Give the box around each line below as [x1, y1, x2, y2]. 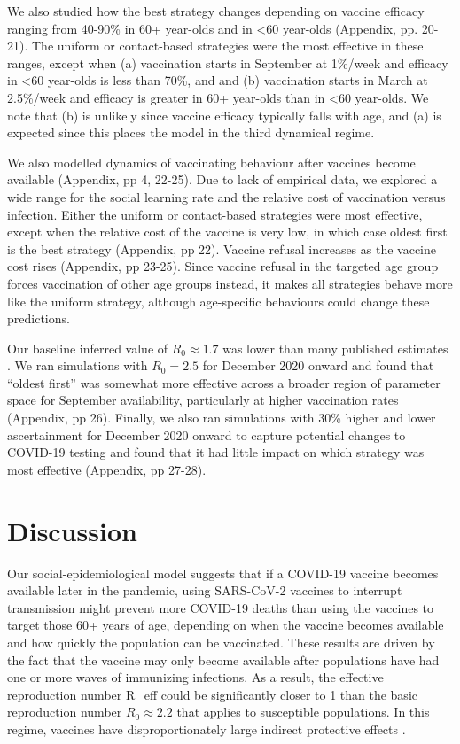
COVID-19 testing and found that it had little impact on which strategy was [7, 443, 425, 461]
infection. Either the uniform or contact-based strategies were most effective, [7, 205, 423, 223]
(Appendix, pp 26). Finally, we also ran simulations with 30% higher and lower [7, 408, 436, 427]
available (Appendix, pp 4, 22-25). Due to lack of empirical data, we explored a [7, 170, 438, 189]
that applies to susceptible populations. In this [176, 702, 430, 721]
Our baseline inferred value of [7, 338, 168, 357]
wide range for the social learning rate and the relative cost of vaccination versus [7, 187, 446, 205]
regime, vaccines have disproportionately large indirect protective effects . [7, 719, 406, 738]
